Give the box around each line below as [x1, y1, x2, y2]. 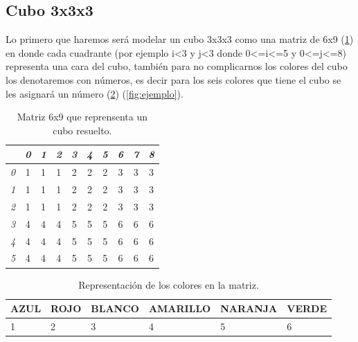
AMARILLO [148, 301, 211, 316]
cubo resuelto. [53, 123, 112, 137]
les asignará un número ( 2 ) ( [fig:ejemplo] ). [6, 86, 184, 100]
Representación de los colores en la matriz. [78, 277, 259, 291]
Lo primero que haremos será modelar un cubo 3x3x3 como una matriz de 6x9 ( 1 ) [6, 32, 354, 46]
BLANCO [91, 301, 139, 316]
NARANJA [220, 301, 278, 316]
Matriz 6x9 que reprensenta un [17, 109, 148, 124]
